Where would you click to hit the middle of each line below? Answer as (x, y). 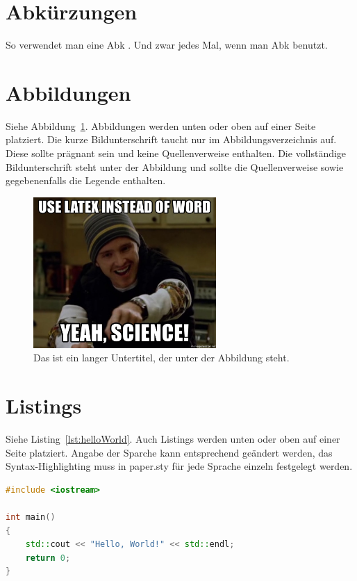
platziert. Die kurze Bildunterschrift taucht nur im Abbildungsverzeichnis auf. (171, 139)
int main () (31, 517)
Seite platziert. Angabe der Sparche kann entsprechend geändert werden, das (169, 452)
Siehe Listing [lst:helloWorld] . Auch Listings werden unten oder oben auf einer (173, 439)
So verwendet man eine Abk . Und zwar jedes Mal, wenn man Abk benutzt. (167, 45)
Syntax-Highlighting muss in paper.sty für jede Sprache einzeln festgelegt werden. (179, 466)
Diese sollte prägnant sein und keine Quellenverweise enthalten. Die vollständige (176, 153)
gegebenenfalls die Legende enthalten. (86, 180)
